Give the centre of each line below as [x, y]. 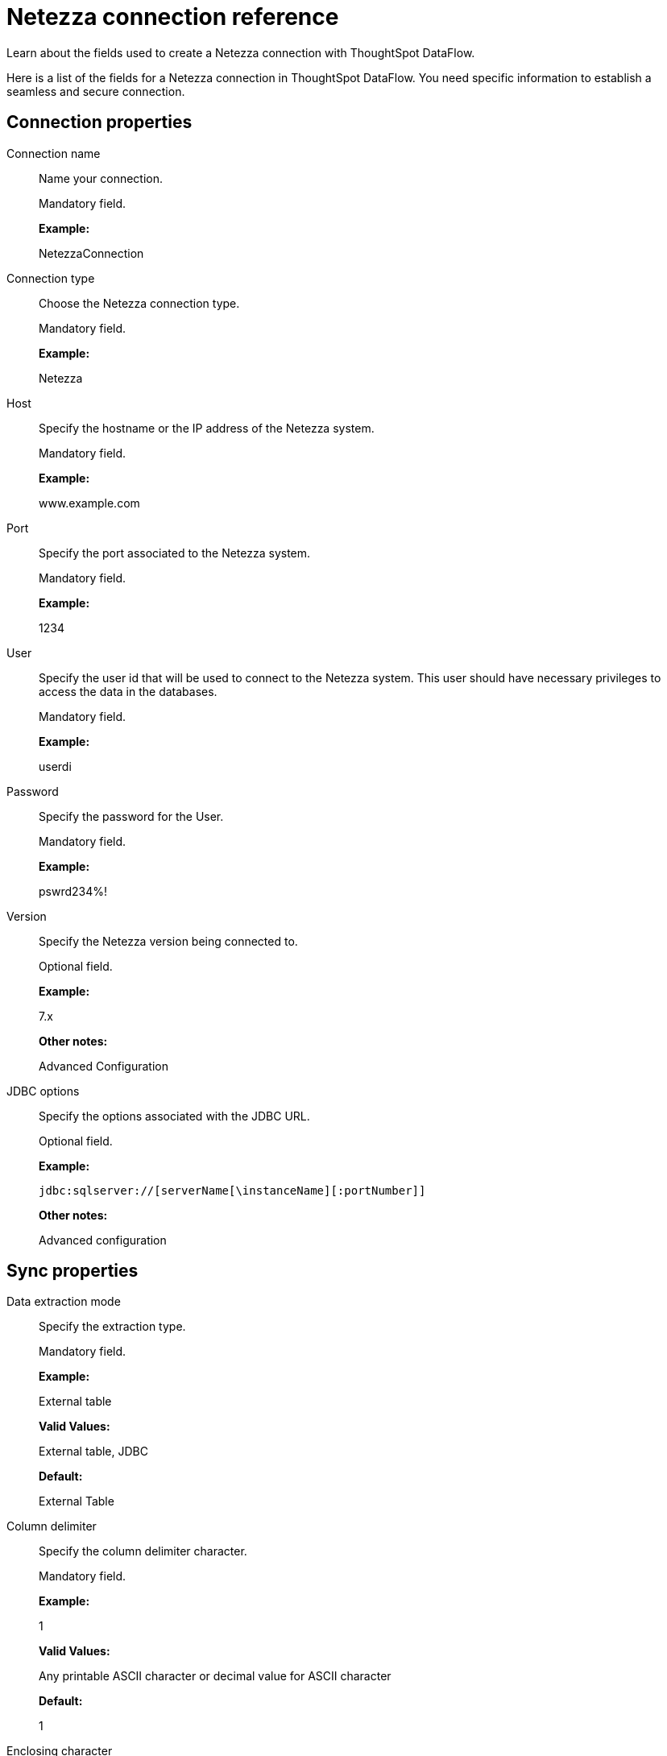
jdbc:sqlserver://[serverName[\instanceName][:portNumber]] [232, 1190]
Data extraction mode [64, 1302]
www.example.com [89, 503]
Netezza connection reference [173, 17]
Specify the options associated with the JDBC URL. [174, 1116]
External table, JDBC [93, 1452]
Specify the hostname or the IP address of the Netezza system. [207, 428]
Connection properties [99, 122]
